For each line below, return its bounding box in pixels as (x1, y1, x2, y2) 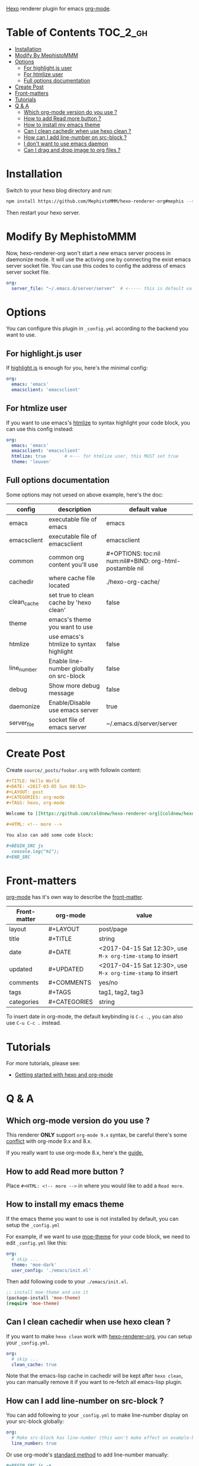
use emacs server (48, 706, 99, 714)
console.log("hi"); (11, 848, 60, 854)
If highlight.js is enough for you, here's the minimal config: (6, 365, 148, 372)
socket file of (48, 715, 85, 724)
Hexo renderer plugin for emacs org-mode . (6, 5, 111, 12)
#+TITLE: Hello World (6, 778, 60, 784)
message (48, 689, 75, 697)
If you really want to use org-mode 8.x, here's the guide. (6, 1149, 144, 1157)
